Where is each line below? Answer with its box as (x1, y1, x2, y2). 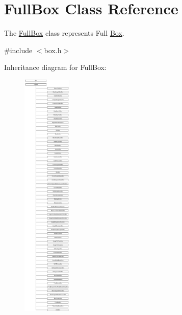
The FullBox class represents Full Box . (4, 28, 124, 38)
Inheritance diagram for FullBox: (4, 62, 107, 72)
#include (4, 44, 33, 55)
